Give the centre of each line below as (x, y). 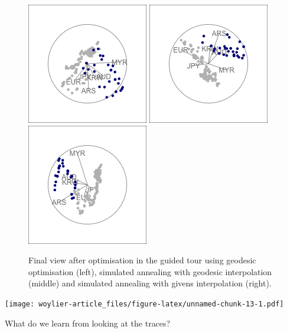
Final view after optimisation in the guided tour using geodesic (142, 260)
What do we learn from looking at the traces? (88, 323)
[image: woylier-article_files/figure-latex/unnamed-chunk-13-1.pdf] (144, 304)
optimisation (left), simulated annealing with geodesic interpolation (150, 271)
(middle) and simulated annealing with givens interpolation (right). (150, 283)
